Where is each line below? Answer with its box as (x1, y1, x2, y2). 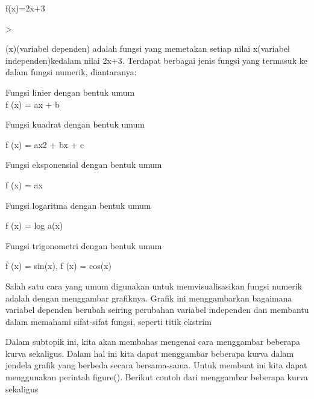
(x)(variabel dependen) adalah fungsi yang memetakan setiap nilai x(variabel (5, 42, 290, 55)
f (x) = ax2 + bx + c (5, 138, 84, 150)
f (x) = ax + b (5, 97, 60, 110)
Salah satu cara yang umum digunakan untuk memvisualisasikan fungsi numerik (5, 279, 303, 292)
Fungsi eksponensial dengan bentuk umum (5, 158, 162, 171)
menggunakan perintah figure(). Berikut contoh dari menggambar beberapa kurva (5, 371, 308, 383)
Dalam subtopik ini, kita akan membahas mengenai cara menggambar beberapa (5, 335, 300, 348)
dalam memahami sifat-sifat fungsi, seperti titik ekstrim (5, 315, 212, 327)
